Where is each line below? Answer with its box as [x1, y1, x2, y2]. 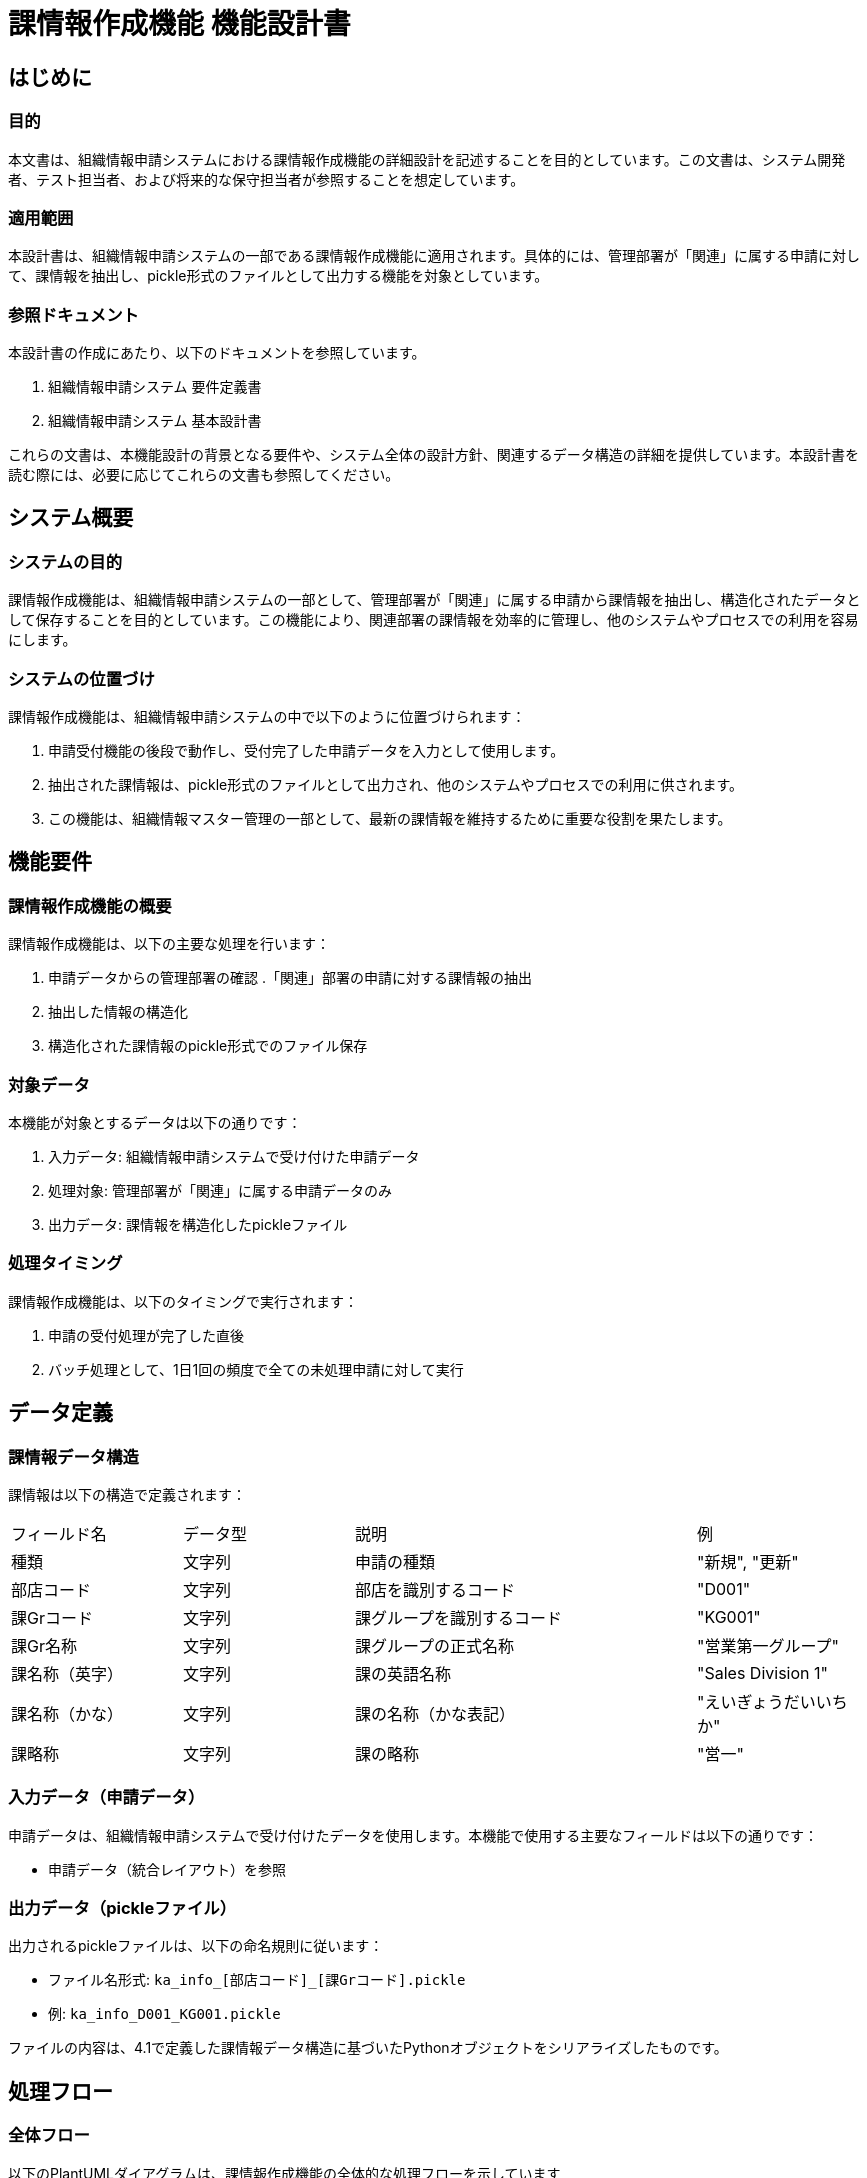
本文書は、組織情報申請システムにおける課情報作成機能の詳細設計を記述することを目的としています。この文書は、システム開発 [8, 150, 846, 168]
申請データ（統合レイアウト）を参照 [48, 1860, 286, 1878]
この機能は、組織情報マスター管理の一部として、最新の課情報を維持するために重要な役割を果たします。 [48, 810, 732, 828]
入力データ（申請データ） [8, 1787, 205, 1808]
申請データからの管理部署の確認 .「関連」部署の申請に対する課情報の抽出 [48, 969, 532, 987]
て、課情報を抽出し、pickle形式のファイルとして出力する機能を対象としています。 [8, 267, 549, 285]
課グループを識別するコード [355, 1607, 563, 1628]
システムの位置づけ [8, 668, 155, 689]
